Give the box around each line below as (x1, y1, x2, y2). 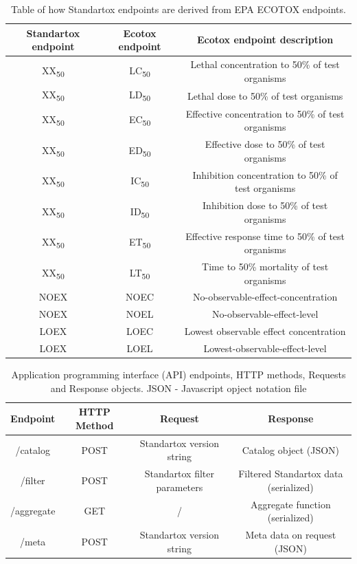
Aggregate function (250, 497, 331, 511)
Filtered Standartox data (238, 466, 343, 481)
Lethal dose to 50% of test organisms (187, 88, 343, 102)
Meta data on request (245, 528, 336, 542)
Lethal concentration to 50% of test (190, 57, 340, 72)
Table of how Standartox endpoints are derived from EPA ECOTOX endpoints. (11, 2, 346, 16)
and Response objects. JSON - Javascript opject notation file (50, 380, 307, 395)
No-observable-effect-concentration (193, 290, 338, 304)
